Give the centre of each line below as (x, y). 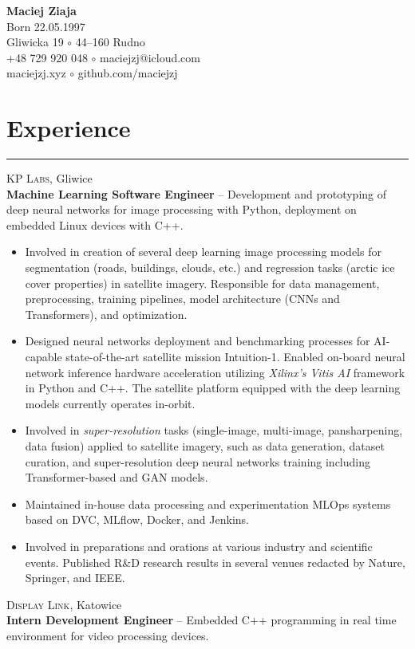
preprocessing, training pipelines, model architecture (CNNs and (182, 299)
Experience (69, 128)
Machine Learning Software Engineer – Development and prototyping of (197, 193)
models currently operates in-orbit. (110, 403)
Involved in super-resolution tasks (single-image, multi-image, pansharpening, (214, 430)
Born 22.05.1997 (46, 26)
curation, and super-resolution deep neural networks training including (198, 461)
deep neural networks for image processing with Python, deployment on (182, 209)
